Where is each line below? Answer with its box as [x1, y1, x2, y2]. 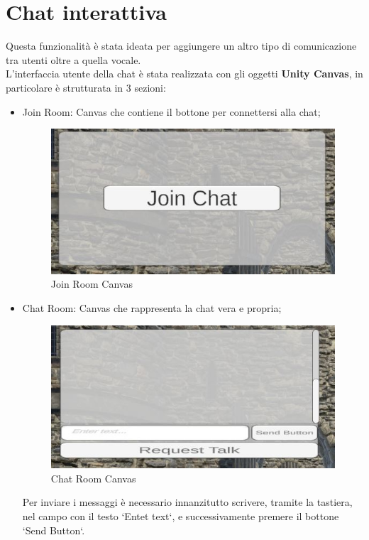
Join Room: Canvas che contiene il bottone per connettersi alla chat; [22, 104, 321, 119]
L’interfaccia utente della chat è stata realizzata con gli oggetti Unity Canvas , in [6, 66, 363, 81]
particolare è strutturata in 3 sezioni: [6, 80, 166, 94]
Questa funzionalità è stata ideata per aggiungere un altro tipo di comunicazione [6, 38, 357, 53]
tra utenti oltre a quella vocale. [6, 52, 141, 67]
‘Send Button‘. [22, 522, 85, 537]
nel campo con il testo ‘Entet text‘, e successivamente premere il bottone [22, 509, 339, 524]
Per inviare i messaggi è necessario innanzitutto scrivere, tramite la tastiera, [22, 495, 353, 509]
